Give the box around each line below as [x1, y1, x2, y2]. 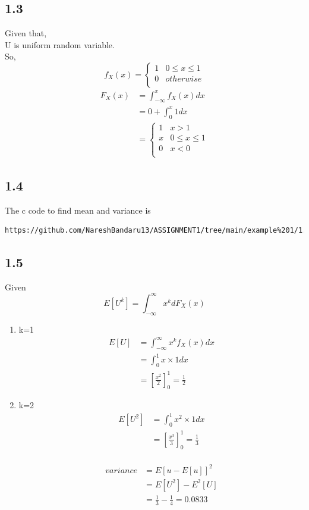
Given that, [5, 27, 47, 39]
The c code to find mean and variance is [5, 204, 151, 216]
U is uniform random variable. [5, 38, 115, 51]
